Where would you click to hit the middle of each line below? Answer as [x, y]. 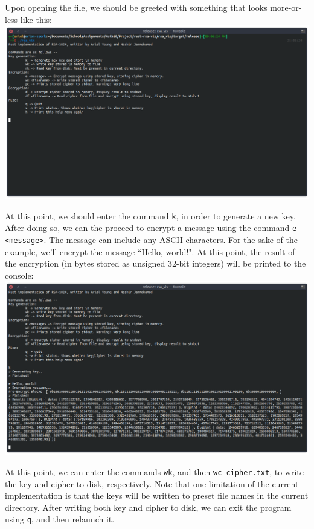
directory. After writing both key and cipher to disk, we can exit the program [148, 507]
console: [19, 275]
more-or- [286, 7]
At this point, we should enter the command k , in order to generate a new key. [150, 216]
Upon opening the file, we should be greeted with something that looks [136, 7]
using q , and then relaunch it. [60, 519]
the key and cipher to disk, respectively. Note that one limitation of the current [152, 483]
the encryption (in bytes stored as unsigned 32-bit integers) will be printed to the [155, 263]
